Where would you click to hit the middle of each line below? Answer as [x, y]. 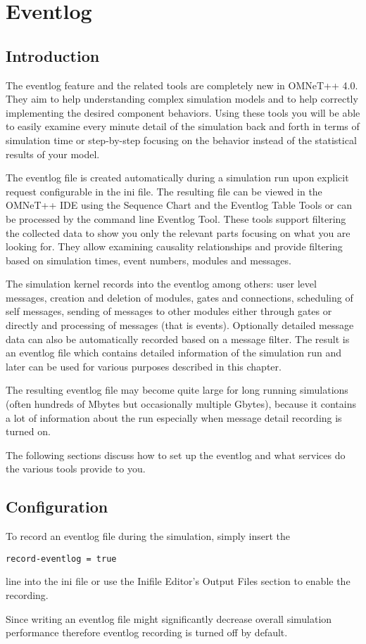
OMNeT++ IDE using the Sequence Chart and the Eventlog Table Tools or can [179, 205]
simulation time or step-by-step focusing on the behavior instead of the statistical [181, 140]
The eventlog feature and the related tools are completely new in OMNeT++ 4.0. [182, 85]
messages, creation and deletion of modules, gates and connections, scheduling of [179, 297]
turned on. [28, 431]
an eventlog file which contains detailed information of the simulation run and [174, 353]
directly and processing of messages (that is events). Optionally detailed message [180, 325]
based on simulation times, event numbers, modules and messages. [149, 260]
